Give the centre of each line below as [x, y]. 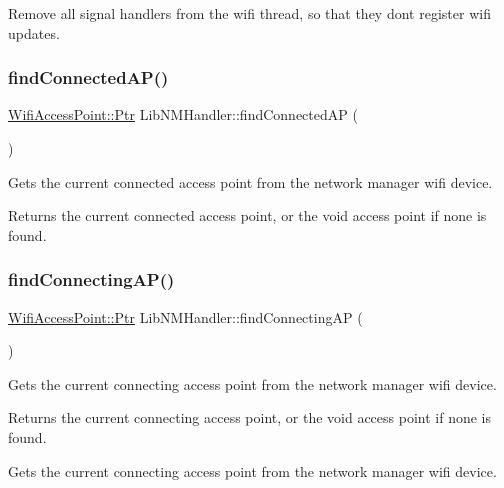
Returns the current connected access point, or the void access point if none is [247, 215]
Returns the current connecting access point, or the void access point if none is [250, 417]
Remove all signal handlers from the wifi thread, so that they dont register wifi [249, 13]
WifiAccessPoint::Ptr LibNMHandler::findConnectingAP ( [185, 316]
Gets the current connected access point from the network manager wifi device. [250, 181]
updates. [34, 32]
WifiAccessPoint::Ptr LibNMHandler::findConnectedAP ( [183, 114]
